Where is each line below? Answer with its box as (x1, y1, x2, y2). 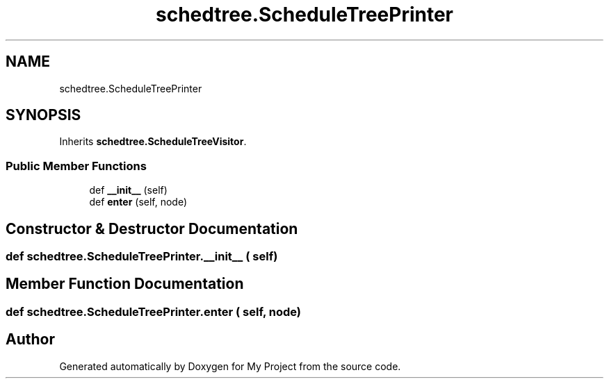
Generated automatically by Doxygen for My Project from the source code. (59, 360, 401, 372)
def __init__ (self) (89, 184, 168, 197)
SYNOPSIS (6, 106, 81, 124)
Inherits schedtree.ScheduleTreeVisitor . (59, 135, 247, 148)
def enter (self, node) (89, 196, 188, 208)
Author (6, 331, 55, 349)
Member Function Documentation (6, 275, 244, 293)
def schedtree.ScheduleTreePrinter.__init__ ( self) (6, 249, 278, 264)
